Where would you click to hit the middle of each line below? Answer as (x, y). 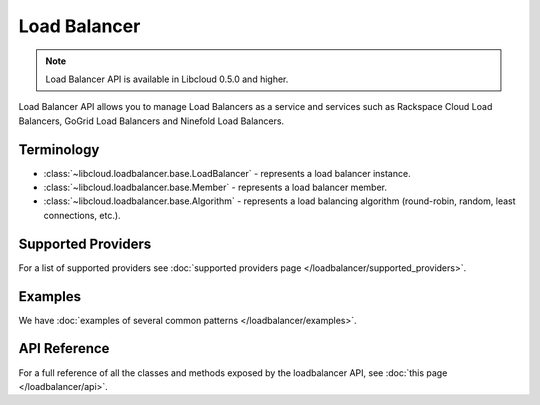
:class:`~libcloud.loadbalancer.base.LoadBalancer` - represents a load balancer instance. (227, 173)
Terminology (59, 149)
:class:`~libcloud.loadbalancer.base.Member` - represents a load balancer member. (215, 187)
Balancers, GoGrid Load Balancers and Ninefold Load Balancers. (151, 121)
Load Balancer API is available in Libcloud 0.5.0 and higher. (167, 79)
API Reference (64, 348)
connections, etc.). (82, 215)
